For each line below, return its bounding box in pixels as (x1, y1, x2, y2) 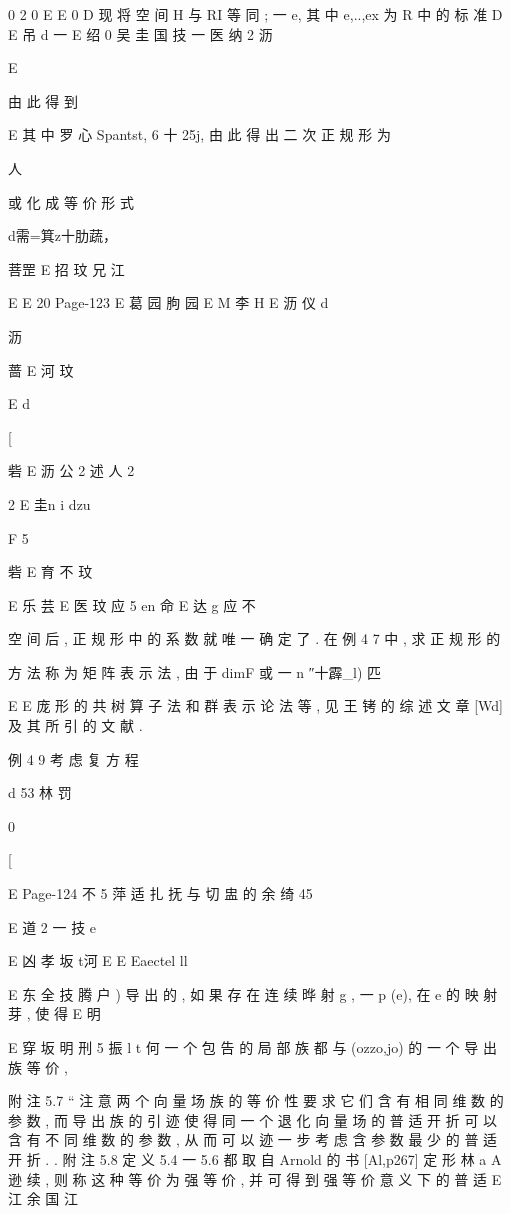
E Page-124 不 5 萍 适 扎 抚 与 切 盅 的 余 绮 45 (8, 883, 313, 904)
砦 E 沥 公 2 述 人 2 (8, 460, 135, 481)
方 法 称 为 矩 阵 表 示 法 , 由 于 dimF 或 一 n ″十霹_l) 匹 (8, 661, 382, 682)
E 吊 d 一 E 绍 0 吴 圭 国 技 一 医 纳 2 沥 (8, 23, 273, 44)
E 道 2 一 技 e (8, 916, 97, 937)
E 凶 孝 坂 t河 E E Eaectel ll (8, 950, 188, 971)
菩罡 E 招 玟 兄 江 (8, 258, 125, 279)
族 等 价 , (8, 1056, 68, 1077)
